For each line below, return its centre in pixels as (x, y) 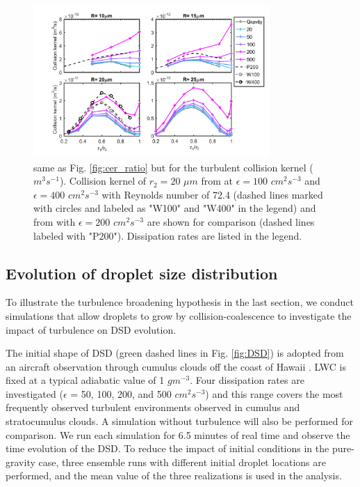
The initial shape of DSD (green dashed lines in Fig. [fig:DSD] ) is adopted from (175, 353)
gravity (21, 462)
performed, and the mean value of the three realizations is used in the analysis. (174, 476)
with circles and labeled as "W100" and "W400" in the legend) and (175, 208)
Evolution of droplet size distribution (142, 273)
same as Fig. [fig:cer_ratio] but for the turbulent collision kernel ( (173, 167)
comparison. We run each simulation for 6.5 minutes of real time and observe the (178, 434)
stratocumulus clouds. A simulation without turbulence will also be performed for (179, 421)
